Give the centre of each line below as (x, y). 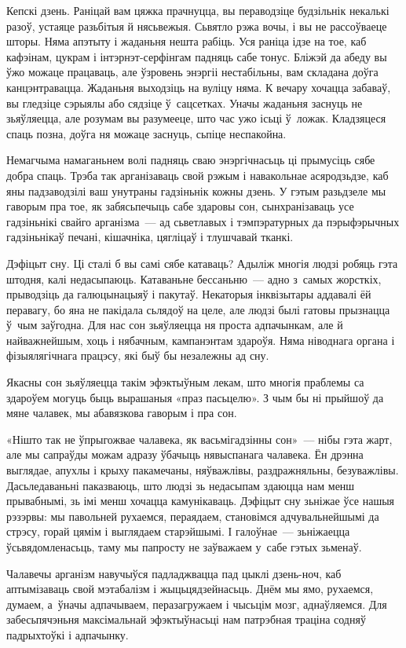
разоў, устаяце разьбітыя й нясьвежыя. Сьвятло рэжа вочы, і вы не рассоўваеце (197, 26)
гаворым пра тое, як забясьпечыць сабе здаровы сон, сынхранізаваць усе (180, 206)
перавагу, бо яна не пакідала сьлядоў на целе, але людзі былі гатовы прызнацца (198, 309)
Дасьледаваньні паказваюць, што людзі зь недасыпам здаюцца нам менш (181, 485)
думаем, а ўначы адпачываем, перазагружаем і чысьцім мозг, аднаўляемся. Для (197, 604)
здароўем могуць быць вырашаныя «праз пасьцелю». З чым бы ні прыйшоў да (195, 397)
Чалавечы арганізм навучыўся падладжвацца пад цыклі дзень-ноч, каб (174, 573)
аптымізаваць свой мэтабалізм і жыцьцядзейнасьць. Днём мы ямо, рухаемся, (190, 589)
